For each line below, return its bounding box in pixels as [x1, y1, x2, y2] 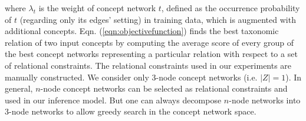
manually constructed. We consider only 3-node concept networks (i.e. [5, 70, 258, 83]
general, [5, 82, 33, 95]
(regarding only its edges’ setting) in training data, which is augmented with [19, 13, 296, 25]
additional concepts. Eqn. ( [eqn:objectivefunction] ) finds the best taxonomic [5, 25, 279, 37]
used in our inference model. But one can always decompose [5, 93, 222, 106]
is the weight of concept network [38, 2, 156, 14]
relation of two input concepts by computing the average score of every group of [5, 36, 294, 48]
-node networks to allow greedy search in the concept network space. [9, 105, 256, 117]
